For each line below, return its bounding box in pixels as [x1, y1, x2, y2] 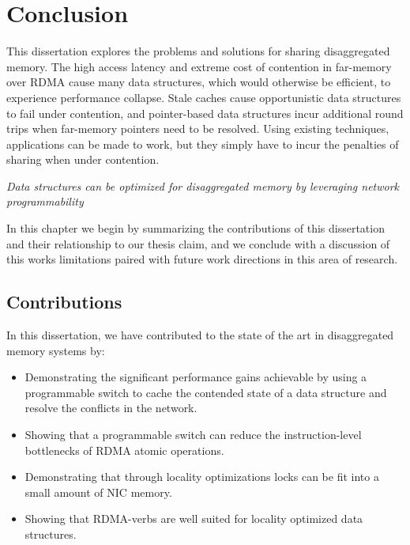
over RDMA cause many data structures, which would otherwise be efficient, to [6, 74, 391, 90]
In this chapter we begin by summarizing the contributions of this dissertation [6, 220, 385, 237]
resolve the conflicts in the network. [24, 399, 197, 416]
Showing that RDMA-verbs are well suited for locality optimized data [24, 510, 363, 527]
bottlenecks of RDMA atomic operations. [24, 441, 224, 458]
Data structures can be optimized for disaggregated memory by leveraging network [6, 177, 400, 194]
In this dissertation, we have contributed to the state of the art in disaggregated [6, 327, 394, 343]
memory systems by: [6, 342, 105, 358]
